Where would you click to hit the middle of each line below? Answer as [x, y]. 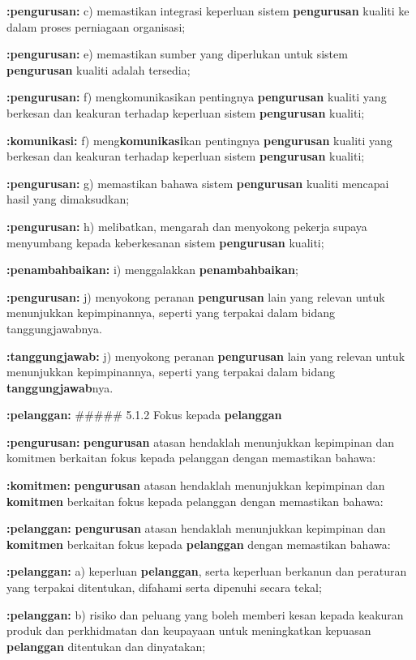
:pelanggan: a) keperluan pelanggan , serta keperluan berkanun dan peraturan [207, 571]
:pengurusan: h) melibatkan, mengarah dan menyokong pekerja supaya [187, 226]
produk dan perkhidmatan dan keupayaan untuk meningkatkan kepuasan [189, 630]
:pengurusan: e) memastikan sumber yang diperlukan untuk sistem [177, 54]
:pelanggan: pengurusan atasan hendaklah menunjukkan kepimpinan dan [196, 528]
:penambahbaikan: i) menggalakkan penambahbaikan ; [152, 270]
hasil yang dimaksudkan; [68, 199]
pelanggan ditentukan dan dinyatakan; [106, 646]
